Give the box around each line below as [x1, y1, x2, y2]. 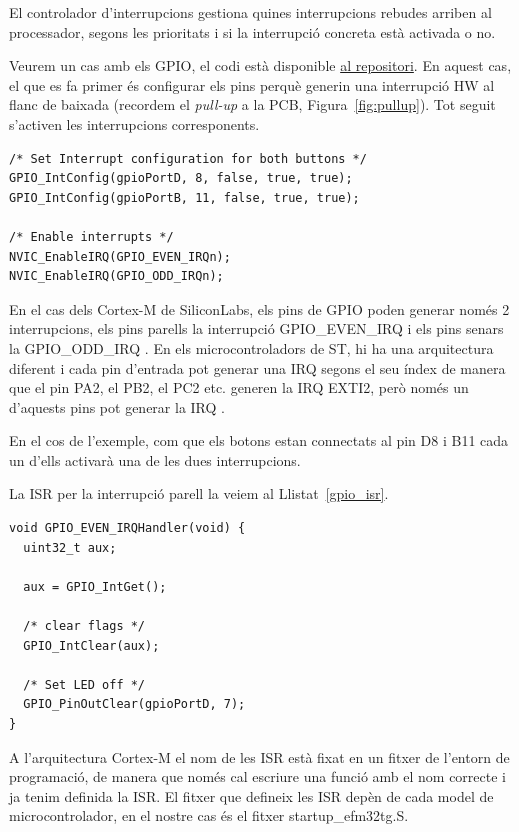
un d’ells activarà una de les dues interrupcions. [9, 449, 301, 470]
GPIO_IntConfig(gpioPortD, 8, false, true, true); [9, 171, 353, 186]
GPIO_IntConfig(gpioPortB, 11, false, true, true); [9, 190, 360, 205]
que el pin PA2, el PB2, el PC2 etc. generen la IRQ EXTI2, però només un [9, 377, 469, 398]
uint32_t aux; [23, 540, 117, 555]
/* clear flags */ [23, 619, 146, 634]
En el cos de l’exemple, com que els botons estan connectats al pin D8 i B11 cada [9, 430, 509, 451]
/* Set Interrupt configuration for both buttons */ [9, 151, 367, 166]
